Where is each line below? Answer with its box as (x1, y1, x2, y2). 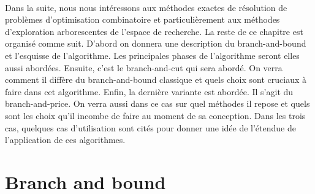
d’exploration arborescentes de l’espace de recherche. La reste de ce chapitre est (5, 25, 303, 37)
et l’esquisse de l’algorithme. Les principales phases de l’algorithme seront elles (5, 49, 300, 61)
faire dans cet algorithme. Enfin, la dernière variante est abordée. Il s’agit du (5, 85, 294, 98)
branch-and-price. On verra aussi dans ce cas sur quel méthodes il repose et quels (5, 97, 310, 110)
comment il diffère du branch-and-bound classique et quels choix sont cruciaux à (5, 73, 306, 86)
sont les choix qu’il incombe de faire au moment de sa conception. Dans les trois (5, 109, 306, 122)
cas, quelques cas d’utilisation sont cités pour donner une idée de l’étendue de (5, 121, 296, 134)
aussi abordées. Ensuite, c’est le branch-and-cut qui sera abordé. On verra (5, 61, 283, 74)
